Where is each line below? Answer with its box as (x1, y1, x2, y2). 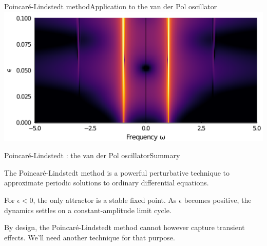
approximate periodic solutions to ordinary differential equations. (4, 177, 209, 188)
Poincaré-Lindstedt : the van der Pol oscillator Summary (4, 150, 180, 161)
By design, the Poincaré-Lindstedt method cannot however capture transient (4, 222, 245, 233)
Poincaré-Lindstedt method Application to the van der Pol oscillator (4, 1, 217, 11)
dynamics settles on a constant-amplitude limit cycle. (4, 204, 171, 215)
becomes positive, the (184, 194, 252, 205)
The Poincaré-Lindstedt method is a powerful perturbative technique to (4, 167, 230, 178)
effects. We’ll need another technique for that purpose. (4, 232, 175, 242)
